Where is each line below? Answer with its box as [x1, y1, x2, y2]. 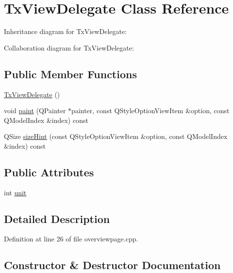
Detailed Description [4, 211, 110, 226]
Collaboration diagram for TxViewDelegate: [4, 42, 134, 52]
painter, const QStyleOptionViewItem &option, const [71, 105, 230, 116]
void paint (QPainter [4, 105, 66, 116]
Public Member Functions [4, 66, 137, 81]
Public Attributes [4, 164, 94, 179]
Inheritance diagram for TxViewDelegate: [4, 26, 127, 36]
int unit [4, 187, 27, 197]
